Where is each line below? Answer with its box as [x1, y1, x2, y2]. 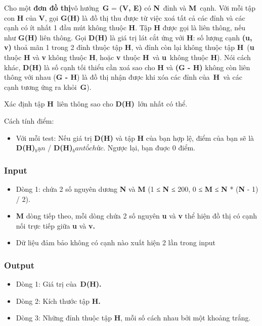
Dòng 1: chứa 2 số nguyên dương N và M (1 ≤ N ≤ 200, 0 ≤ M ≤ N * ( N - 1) [16, 183, 258, 194]
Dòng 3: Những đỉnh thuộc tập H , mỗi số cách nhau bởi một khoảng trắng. [16, 312, 251, 323]
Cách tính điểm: [4, 115, 54, 126]
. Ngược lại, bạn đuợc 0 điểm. [103, 142, 195, 153]
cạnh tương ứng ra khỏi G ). [4, 81, 92, 92]
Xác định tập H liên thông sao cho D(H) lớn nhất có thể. [4, 98, 188, 109]
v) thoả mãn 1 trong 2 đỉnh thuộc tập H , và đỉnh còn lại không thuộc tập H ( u [4, 42, 254, 52]
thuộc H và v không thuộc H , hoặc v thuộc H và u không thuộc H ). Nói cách [4, 51, 251, 62]
